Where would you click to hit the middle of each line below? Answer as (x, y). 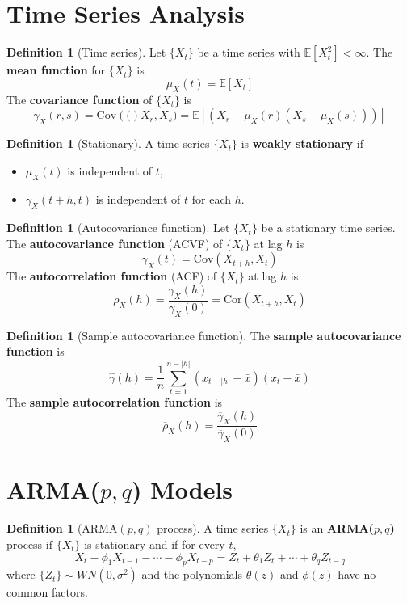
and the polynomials (192, 574)
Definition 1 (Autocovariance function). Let (118, 228)
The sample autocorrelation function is (115, 402)
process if (29, 544)
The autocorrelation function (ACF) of (112, 276)
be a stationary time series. (328, 228)
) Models (182, 489)
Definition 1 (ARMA (62, 528)
